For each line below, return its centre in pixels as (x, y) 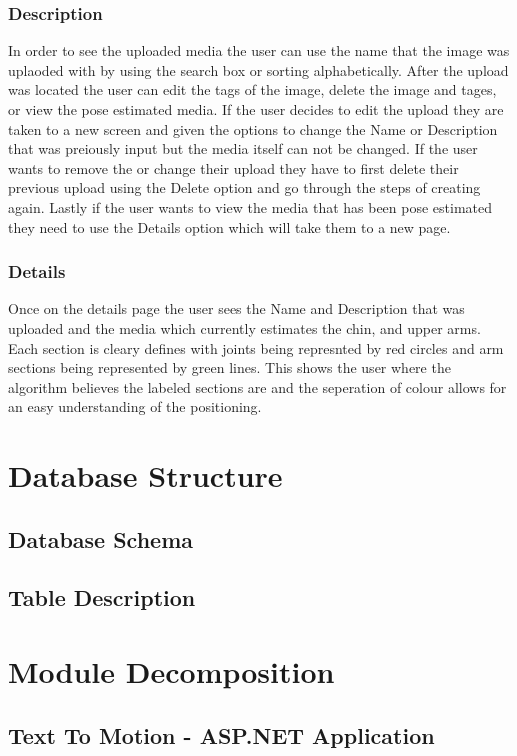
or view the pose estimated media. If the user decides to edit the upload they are (256, 109)
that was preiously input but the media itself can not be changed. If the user (243, 148)
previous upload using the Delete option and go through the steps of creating (244, 187)
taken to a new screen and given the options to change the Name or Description (253, 128)
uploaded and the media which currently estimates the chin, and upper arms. (244, 327)
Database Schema (101, 538)
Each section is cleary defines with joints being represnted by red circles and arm (256, 347)
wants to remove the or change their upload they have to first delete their (233, 167)
